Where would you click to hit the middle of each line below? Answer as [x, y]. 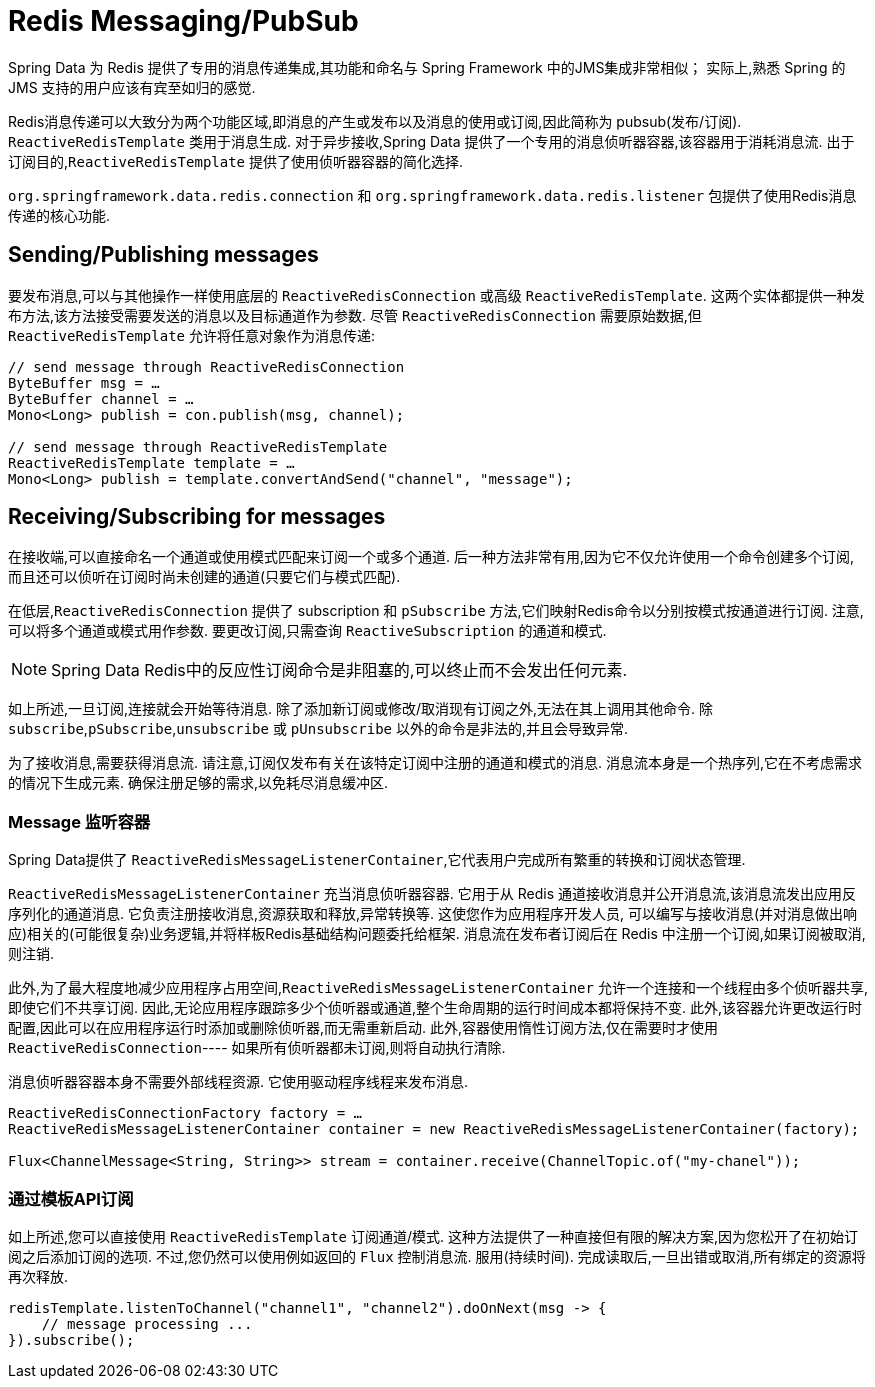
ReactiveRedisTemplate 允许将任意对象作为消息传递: [191, 335]
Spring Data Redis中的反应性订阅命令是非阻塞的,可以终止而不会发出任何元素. [339, 670]
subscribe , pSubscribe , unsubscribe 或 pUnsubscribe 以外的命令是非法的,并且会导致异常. [318, 729]
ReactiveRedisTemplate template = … [151, 462]
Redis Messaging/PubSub [183, 21]
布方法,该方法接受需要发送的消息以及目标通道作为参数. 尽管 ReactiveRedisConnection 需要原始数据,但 [355, 315]
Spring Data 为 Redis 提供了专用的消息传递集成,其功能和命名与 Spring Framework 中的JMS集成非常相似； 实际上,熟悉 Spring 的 [427, 67]
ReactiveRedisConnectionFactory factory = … [185, 1113]
